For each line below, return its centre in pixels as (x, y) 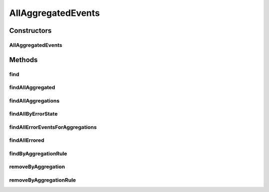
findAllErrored (27, 140)
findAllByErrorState (33, 114)
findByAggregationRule (38, 153)
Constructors (30, 31)
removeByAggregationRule (43, 180)
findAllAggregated (32, 88)
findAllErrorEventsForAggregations (53, 127)
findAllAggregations (34, 100)
